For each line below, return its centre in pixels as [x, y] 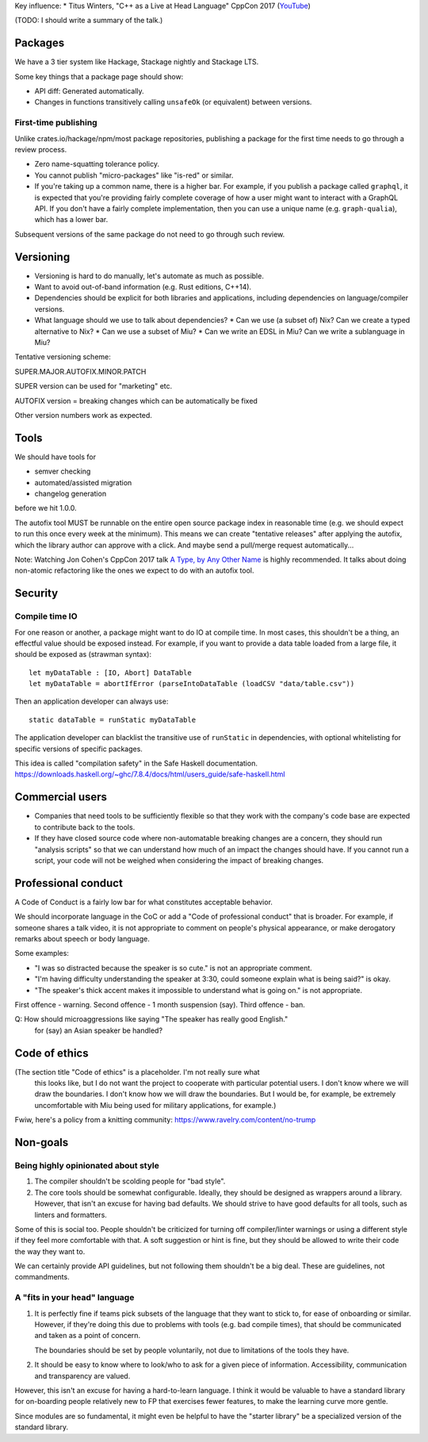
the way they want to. [50, 1251]
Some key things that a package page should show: [99, 76]
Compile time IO [46, 616]
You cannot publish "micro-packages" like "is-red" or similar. [134, 175]
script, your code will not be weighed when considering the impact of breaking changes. [179, 860]
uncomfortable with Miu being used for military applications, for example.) [155, 1105]
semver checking [63, 471]
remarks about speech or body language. [82, 938]
